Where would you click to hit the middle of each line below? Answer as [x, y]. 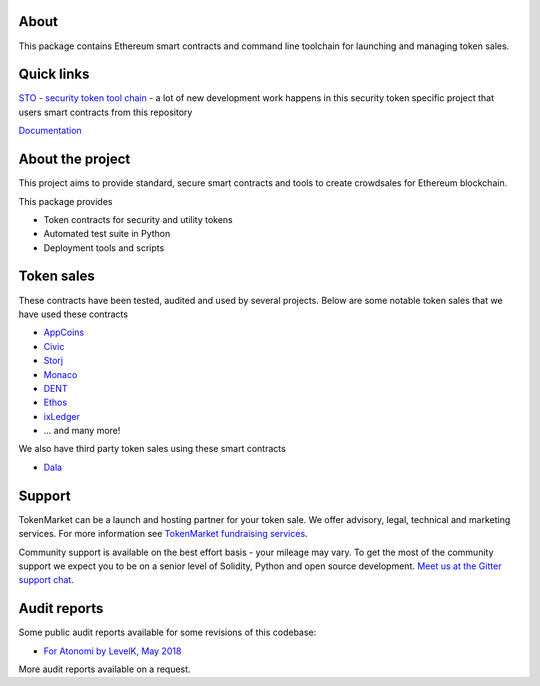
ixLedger [61, 416]
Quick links [54, 74]
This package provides [65, 201]
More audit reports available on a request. [104, 669]
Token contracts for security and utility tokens [138, 219]
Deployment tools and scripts [104, 247]
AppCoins [64, 332]
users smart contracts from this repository [105, 112]
